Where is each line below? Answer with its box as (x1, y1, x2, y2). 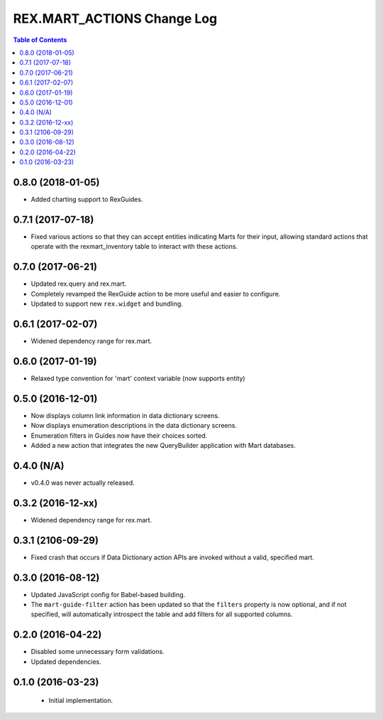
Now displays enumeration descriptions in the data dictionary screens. (30, 421, 238, 430)
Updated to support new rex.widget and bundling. (30, 299, 184, 308)
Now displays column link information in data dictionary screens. (30, 411, 220, 419)
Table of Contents (13, 36, 67, 44)
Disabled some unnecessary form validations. (30, 648, 165, 656)
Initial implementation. (48, 697, 113, 705)
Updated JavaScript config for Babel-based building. (30, 590, 186, 598)
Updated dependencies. (30, 657, 102, 666)
